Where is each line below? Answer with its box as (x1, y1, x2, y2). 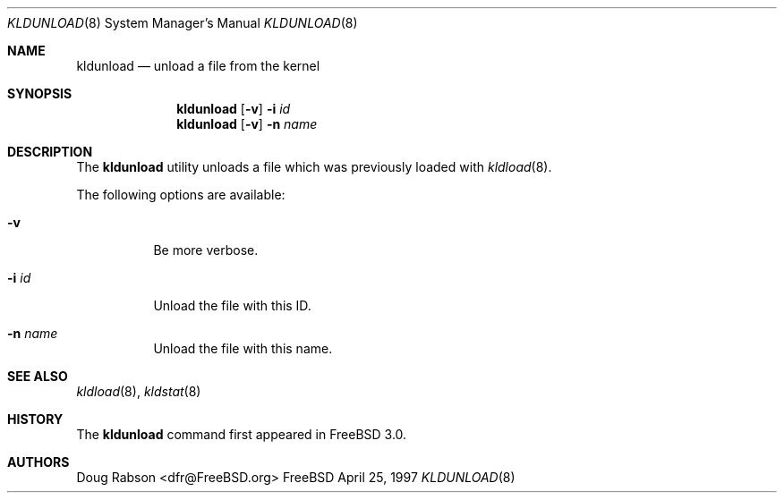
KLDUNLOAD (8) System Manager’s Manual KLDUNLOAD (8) (7, 15, 358, 30)
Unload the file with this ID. (153, 298, 311, 313)
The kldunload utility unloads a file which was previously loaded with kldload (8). (76, 159, 552, 174)
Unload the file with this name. (153, 341, 333, 356)
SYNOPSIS (7, 86, 72, 101)
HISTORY (7, 411, 64, 427)
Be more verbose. (153, 242, 259, 258)
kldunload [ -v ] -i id (176, 101, 291, 116)
